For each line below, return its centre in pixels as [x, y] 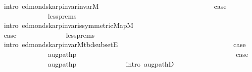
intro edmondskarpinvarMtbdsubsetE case [125, 44]
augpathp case [148, 54]
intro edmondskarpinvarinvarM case [115, 6]
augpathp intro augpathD [111, 63]
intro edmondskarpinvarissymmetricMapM [69, 25]
